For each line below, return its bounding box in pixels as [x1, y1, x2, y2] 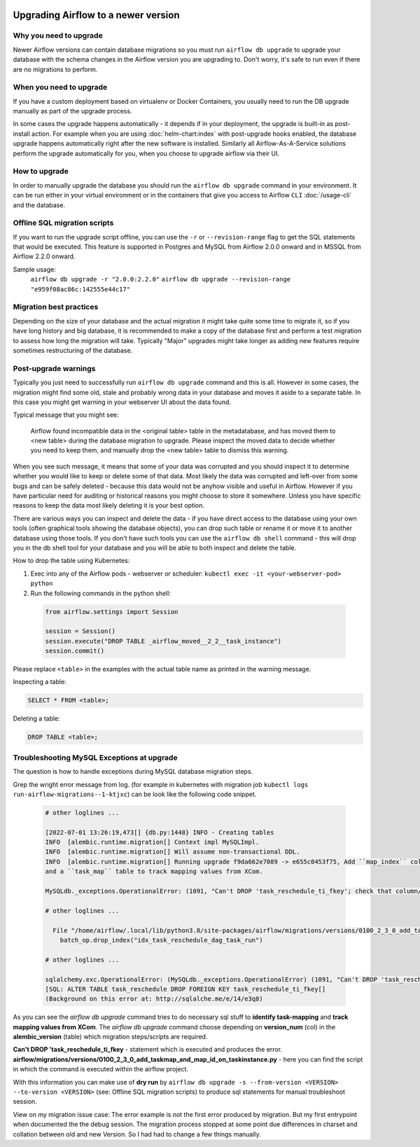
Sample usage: [13, 265, 56, 273]
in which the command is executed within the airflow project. [13, 1065, 189, 1073]
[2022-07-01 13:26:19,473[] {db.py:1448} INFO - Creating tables [45, 828, 274, 836]
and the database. [13, 200, 66, 209]
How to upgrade [13, 167, 69, 176]
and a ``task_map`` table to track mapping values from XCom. [45, 868, 263, 875]
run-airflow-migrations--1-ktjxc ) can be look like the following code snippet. [13, 790, 257, 798]
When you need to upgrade [13, 83, 108, 92]
